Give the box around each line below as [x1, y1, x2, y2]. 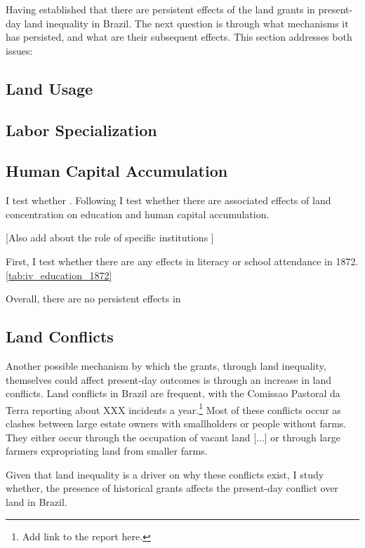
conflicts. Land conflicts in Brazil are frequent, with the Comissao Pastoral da [6, 386, 340, 401]
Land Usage [6, 77, 93, 99]
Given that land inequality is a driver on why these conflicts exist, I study [6, 467, 324, 481]
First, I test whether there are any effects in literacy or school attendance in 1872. [6, 253, 359, 268]
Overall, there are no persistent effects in [6, 291, 181, 306]
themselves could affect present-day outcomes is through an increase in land [6, 372, 332, 387]
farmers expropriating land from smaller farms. [6, 443, 208, 458]
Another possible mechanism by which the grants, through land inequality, [6, 358, 326, 373]
